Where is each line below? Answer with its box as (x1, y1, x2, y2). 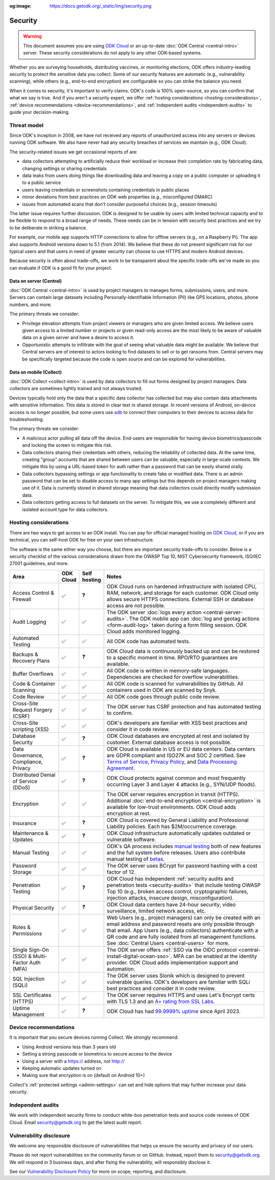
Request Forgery (12, 706, 53, 713)
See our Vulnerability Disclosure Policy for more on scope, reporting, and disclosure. (9, 1168, 187, 1175)
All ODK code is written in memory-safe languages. (106, 667, 230, 674)
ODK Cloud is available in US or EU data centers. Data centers (106, 745, 256, 752)
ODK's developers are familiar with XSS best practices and (106, 719, 248, 726)
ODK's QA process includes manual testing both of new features (106, 842, 261, 850)
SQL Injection (12, 975, 45, 982)
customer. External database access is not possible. (106, 738, 232, 746)
